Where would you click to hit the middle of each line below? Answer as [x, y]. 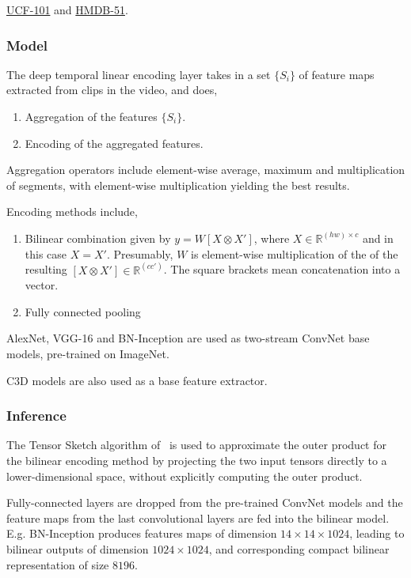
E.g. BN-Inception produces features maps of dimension [142, 533]
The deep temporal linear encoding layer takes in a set [139, 74]
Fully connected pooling [83, 311]
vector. [42, 285]
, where [272, 238]
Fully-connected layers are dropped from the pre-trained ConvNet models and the [205, 502]
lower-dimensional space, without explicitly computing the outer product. [185, 476]
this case [46, 253]
